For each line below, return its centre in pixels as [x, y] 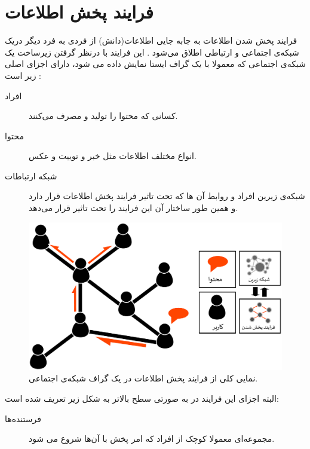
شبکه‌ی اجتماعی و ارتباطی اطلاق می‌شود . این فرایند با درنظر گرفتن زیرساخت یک [152, 52]
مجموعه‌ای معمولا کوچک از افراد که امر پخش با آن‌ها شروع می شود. [152, 439]
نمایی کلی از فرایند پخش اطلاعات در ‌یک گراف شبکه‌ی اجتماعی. [143, 378]
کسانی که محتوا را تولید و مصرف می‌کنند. [103, 116]
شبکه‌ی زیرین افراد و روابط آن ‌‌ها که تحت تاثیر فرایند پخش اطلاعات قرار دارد [167, 196]
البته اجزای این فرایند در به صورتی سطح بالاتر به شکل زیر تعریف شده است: [142, 398]
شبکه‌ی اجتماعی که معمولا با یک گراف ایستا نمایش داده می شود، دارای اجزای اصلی [155, 64]
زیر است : [23, 75]
